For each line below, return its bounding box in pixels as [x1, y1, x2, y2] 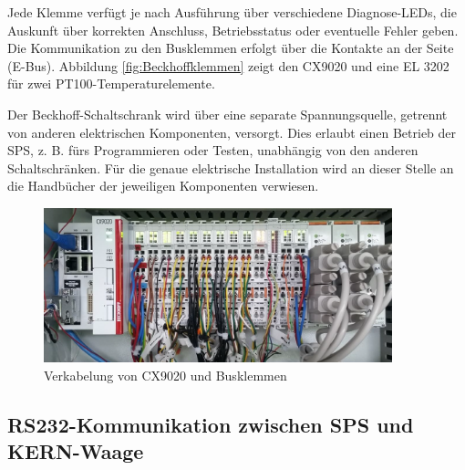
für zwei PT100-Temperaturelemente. [7, 74, 215, 93]
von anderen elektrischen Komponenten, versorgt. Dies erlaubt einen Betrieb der [7, 122, 457, 141]
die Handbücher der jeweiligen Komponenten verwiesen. [7, 176, 319, 195]
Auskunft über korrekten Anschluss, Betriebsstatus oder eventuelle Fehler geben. [7, 20, 459, 39]
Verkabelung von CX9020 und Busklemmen [44, 366, 287, 385]
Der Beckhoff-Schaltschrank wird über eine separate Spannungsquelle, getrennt [7, 104, 448, 123]
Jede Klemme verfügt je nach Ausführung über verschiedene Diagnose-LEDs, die [7, 3, 457, 21]
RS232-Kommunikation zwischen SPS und [7, 411, 414, 439]
